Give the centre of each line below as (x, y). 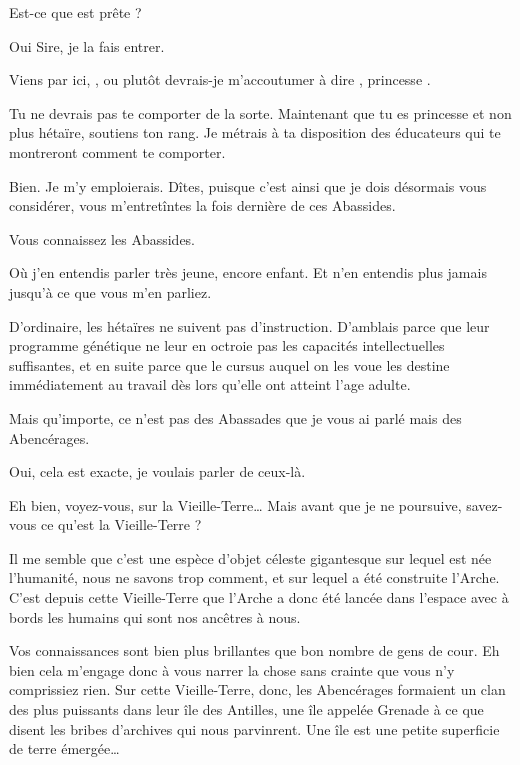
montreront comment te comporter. (117, 151)
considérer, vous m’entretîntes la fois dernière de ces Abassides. (202, 205)
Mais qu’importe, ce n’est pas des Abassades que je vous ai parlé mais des (235, 417)
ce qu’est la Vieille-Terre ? (121, 524)
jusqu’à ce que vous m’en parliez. (110, 291)
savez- (484, 504)
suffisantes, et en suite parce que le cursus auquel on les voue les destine (229, 364)
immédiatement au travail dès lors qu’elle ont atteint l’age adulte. (210, 384)
